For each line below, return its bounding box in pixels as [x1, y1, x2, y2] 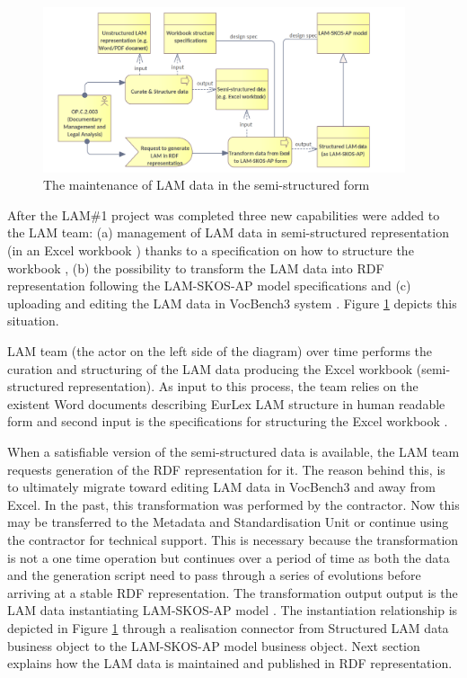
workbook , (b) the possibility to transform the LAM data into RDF [7, 258, 384, 277]
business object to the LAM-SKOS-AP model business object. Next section [7, 636, 420, 655]
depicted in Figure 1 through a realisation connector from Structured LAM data [7, 618, 449, 637]
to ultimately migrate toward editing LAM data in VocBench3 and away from [7, 477, 436, 496]
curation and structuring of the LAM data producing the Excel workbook [7, 359, 413, 378]
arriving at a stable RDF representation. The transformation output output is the [7, 583, 458, 602]
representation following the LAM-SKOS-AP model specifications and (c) [7, 276, 411, 295]
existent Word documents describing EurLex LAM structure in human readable [7, 394, 445, 413]
